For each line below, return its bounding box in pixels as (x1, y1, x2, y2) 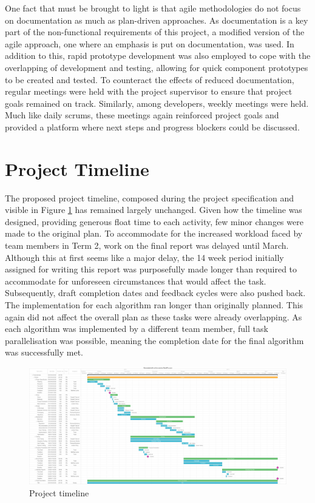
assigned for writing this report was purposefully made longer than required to (5, 263, 297, 275)
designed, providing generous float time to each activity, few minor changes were (5, 215, 303, 228)
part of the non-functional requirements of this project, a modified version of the (5, 25, 305, 38)
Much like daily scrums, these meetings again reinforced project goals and (5, 109, 279, 121)
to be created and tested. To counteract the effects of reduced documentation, (5, 73, 294, 86)
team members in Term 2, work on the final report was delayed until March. (5, 239, 289, 252)
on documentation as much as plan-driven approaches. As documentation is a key (5, 13, 308, 26)
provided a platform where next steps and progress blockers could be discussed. (5, 120, 300, 133)
